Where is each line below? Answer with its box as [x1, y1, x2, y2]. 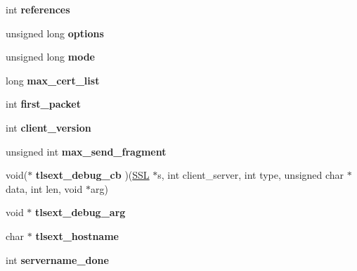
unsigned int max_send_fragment [6, 144, 167, 158]
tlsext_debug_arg [35, 205, 126, 220]
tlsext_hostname [35, 228, 119, 243]
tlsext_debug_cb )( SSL [35, 168, 150, 182]
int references [6, 2, 70, 16]
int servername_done [6, 252, 109, 267]
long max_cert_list [6, 73, 100, 87]
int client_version [6, 120, 91, 134]
